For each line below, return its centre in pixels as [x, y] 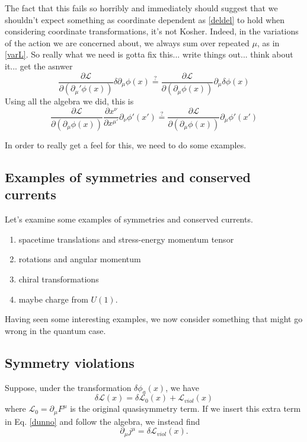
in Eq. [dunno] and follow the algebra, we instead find [103, 421]
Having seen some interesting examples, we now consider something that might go [154, 319]
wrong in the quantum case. [55, 330]
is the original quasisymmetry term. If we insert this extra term [186, 408]
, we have [182, 387]
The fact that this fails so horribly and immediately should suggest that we [141, 8]
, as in [268, 42]
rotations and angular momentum [80, 259]
